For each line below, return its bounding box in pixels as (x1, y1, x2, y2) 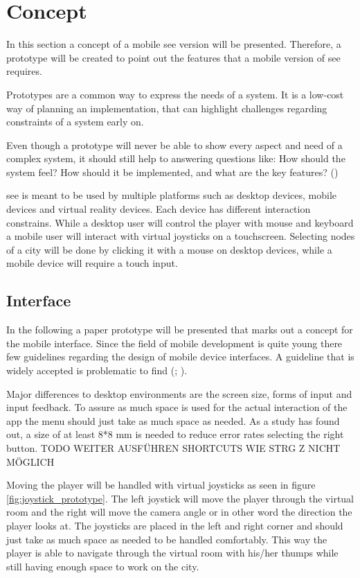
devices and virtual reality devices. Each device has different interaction (6, 202, 311, 216)
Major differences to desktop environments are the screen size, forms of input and (6, 386, 352, 401)
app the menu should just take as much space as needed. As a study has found (6, 413, 340, 428)
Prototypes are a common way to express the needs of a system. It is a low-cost (6, 87, 344, 101)
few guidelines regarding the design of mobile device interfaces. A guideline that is (6, 349, 354, 364)
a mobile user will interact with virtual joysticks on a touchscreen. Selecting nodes (6, 229, 355, 243)
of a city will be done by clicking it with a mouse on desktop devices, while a (6, 242, 332, 256)
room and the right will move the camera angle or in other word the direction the (6, 505, 352, 519)
